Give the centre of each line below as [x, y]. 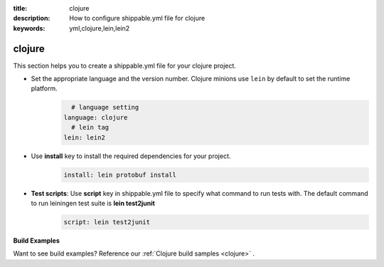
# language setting [105, 108]
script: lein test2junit [107, 222]
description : [32, 19]
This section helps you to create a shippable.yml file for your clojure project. [124, 66]
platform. [44, 88]
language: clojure [96, 117]
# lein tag [90, 127]
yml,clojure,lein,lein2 [100, 28]
